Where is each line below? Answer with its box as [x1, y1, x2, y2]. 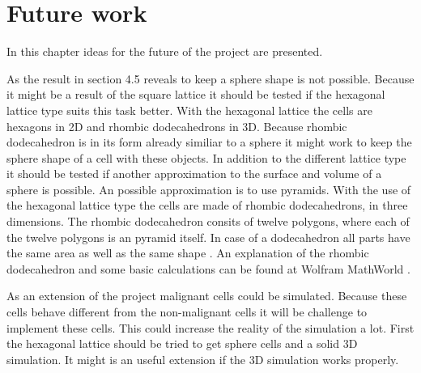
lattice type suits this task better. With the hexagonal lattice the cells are [6, 101, 372, 118]
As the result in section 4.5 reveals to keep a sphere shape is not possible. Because [6, 70, 415, 87]
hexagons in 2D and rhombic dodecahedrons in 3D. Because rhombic [6, 117, 347, 134]
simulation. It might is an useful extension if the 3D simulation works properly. [6, 350, 399, 367]
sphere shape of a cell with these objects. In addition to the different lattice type [6, 149, 406, 166]
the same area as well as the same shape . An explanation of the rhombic [6, 244, 369, 261]
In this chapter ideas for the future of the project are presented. [6, 43, 323, 60]
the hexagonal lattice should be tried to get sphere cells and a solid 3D [6, 335, 358, 352]
